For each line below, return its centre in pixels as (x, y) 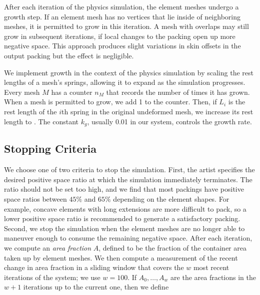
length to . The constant (41, 121)
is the (237, 102)
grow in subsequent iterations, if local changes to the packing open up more (120, 36)
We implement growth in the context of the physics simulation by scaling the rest (129, 72)
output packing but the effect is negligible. (69, 55)
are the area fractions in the (213, 277)
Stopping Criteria (50, 148)
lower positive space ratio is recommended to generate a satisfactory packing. (122, 218)
